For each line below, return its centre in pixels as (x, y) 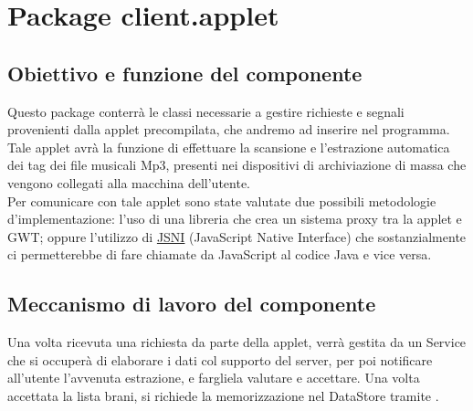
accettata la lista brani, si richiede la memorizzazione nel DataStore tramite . (223, 395)
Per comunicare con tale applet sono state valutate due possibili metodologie (222, 200)
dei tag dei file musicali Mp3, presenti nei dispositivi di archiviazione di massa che (237, 165)
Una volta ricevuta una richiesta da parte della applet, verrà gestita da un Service (237, 342)
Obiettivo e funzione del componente (185, 73)
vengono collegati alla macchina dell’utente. (129, 182)
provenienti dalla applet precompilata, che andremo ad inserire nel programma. (229, 129)
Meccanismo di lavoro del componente (192, 304)
